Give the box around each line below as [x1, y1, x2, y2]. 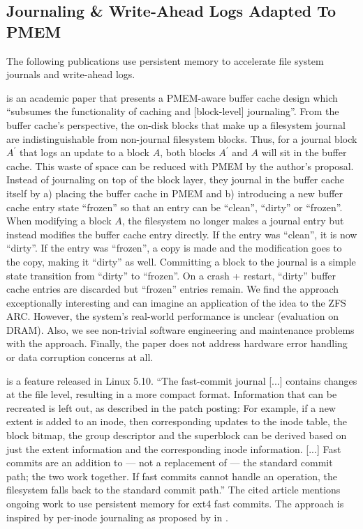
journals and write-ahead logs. [6, 67, 135, 82]
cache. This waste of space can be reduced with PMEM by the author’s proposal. [6, 158, 354, 173]
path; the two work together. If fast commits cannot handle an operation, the [6, 468, 337, 483]
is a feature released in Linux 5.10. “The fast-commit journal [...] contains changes [6, 373, 357, 388]
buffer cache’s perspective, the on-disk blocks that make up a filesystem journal [6, 117, 346, 132]
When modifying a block [6, 213, 112, 228]
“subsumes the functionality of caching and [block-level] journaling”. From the [6, 104, 339, 118]
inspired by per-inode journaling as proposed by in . [6, 509, 228, 524]
